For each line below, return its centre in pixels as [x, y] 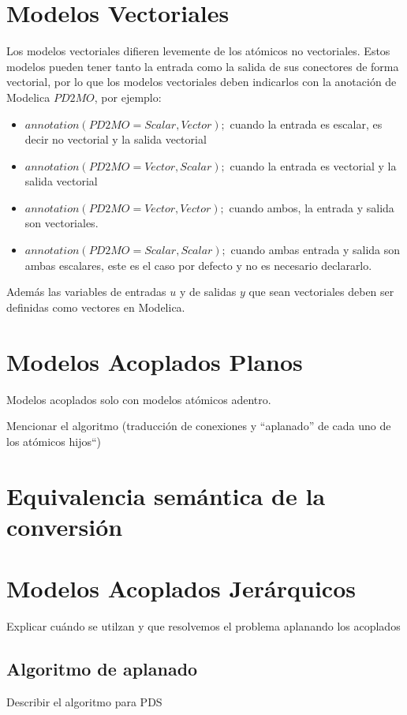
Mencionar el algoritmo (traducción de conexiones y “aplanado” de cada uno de [199, 426]
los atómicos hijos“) [54, 441]
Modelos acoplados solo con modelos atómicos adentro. [139, 399]
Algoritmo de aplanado [102, 669]
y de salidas [208, 292]
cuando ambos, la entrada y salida [312, 207]
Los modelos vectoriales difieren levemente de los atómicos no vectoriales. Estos [198, 51]
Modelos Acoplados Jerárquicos [181, 588]
